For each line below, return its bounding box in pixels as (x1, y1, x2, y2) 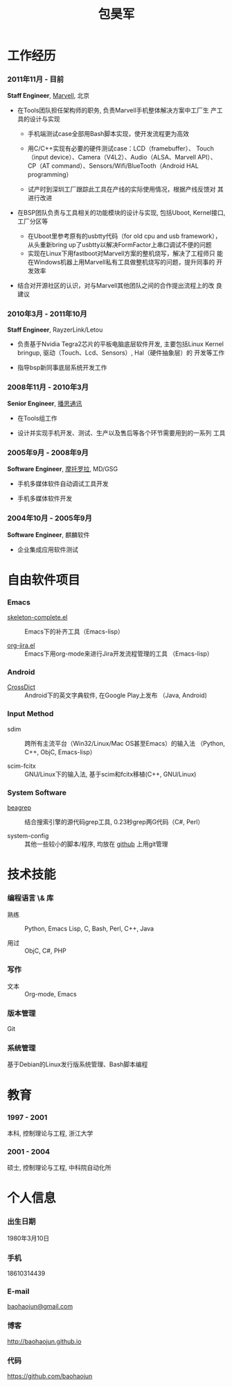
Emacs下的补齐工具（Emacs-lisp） (24, 627, 125, 636)
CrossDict (7, 683, 36, 691)
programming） (27, 171, 73, 179)
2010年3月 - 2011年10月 (7, 309, 88, 319)
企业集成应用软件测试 (17, 545, 78, 554)
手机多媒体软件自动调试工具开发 (17, 479, 109, 488)
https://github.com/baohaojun (7, 1372, 93, 1380)
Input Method (7, 709, 54, 719)
